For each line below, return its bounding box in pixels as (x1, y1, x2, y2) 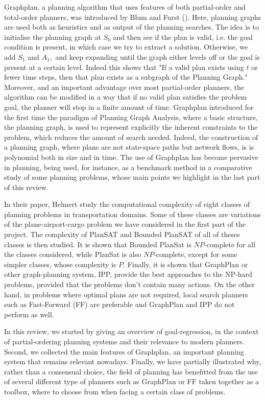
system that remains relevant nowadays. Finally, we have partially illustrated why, (4, 356, 261, 367)
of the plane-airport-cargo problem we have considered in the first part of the (4, 219, 246, 229)
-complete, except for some (154, 249, 237, 260)
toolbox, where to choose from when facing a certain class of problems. (4, 386, 226, 396)
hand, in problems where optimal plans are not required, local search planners (4, 289, 248, 299)
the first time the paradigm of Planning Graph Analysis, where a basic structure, (4, 111, 258, 122)
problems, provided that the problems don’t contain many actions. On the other (4, 279, 255, 290)
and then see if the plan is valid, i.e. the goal (113, 31, 253, 42)
